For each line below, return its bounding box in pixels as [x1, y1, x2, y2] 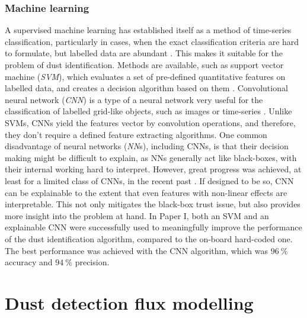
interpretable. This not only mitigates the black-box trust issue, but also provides [5, 198, 300, 210]
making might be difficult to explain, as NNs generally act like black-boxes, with [5, 151, 297, 163]
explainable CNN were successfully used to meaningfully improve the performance [5, 221, 302, 233]
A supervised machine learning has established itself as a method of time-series [5, 24, 292, 36]
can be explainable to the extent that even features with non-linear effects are [5, 186, 287, 198]
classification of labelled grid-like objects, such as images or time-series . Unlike [5, 105, 292, 117]
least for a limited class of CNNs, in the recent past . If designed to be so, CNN [5, 174, 294, 187]
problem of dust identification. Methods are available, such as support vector [5, 59, 284, 70]
